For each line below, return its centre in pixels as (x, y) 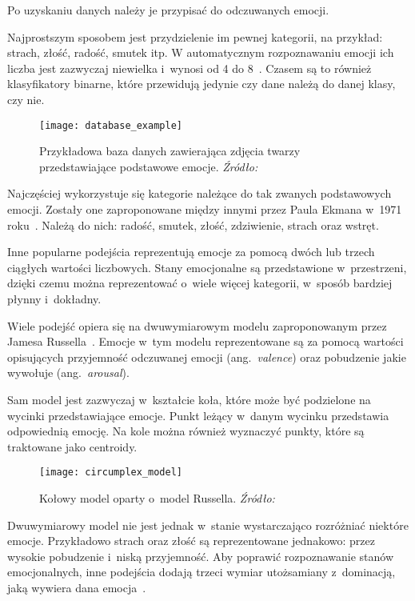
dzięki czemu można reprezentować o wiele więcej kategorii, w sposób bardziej (200, 283)
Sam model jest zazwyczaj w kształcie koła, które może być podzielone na (189, 399)
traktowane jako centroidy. (72, 446)
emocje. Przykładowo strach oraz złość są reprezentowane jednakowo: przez (191, 541)
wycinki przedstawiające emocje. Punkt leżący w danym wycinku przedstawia (198, 415)
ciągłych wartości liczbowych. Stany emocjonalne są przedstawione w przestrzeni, (207, 267)
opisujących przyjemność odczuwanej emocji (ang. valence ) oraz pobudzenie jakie (207, 357)
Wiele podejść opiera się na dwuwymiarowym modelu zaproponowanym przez (197, 325)
